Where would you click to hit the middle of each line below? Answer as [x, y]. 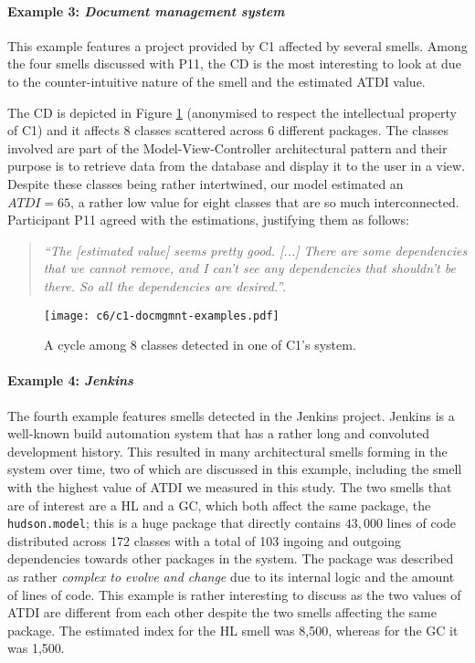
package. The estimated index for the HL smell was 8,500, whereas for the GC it [233, 630]
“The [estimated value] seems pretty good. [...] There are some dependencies [255, 250]
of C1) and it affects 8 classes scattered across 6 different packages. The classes [228, 130]
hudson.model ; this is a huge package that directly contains [174, 523]
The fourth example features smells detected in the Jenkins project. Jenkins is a [231, 415]
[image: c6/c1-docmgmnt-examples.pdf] [162, 316]
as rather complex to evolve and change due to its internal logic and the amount [231, 576]
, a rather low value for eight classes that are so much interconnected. [265, 201]
